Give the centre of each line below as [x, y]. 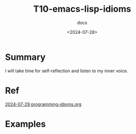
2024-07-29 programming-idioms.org [43, 104]
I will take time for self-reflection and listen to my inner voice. [67, 71]
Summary [25, 57]
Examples [25, 124]
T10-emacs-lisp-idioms [82, 9]
